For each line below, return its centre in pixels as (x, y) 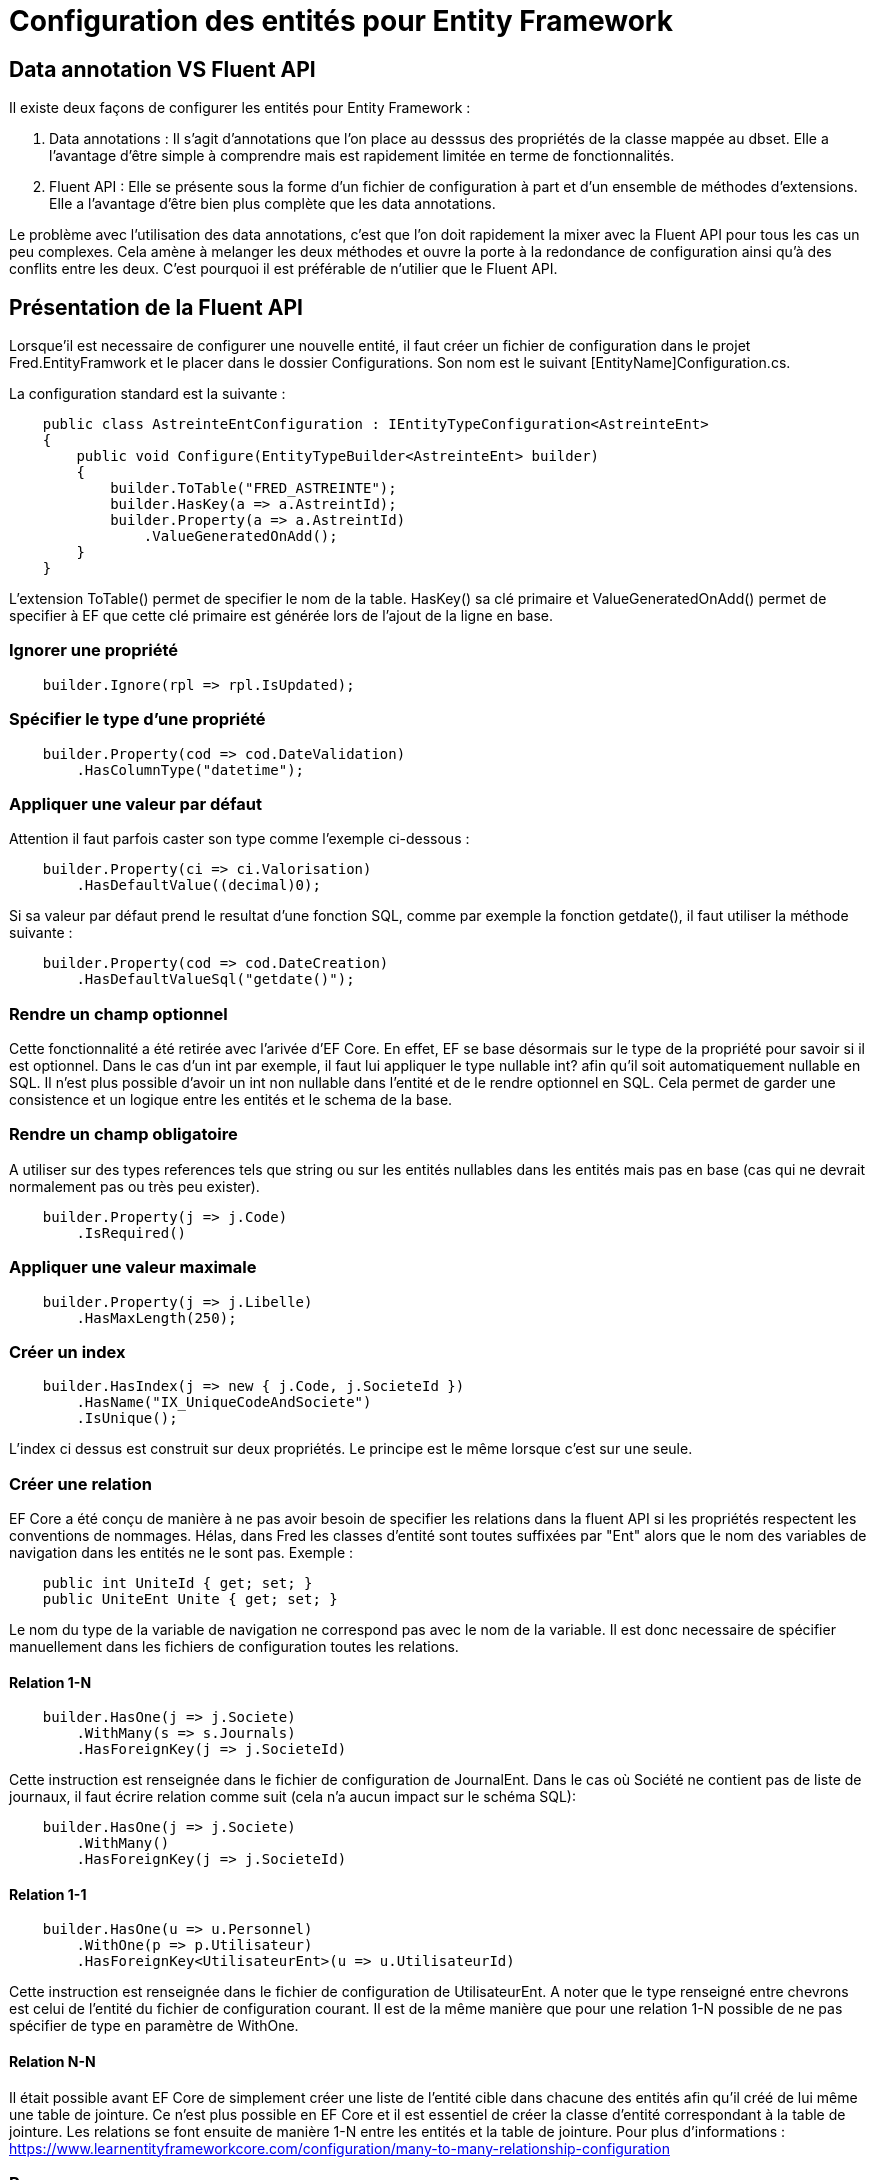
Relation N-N (52, 2062)
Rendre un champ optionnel (118, 1013)
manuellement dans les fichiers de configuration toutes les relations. (234, 1647)
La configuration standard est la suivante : (147, 394)
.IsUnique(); (127, 1418)
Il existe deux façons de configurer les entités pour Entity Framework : (240, 108)
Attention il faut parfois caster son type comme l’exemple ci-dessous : (239, 839)
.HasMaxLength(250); (156, 1317)
